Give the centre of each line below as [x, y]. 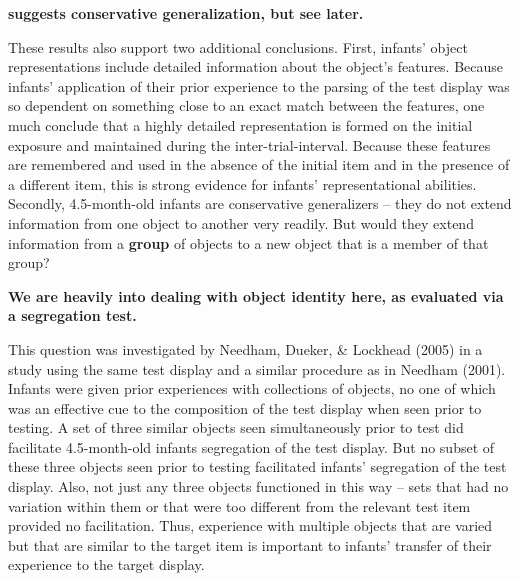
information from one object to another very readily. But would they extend [241, 222]
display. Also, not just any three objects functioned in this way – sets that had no [258, 486]
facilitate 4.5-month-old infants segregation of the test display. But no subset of [251, 446]
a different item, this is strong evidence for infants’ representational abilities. [242, 183]
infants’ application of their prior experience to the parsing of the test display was [259, 85]
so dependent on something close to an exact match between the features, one [246, 105]
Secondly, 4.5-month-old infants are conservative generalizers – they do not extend [260, 203]
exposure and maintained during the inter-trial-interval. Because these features [249, 144]
